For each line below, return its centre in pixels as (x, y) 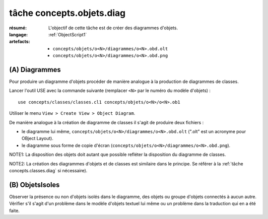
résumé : (18, 28)
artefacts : (20, 42)
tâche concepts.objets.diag (67, 13)
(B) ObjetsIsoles (34, 184)
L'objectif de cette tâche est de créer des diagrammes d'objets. (113, 28)
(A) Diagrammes (35, 70)
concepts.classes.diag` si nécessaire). (48, 170)
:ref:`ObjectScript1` (67, 34)
